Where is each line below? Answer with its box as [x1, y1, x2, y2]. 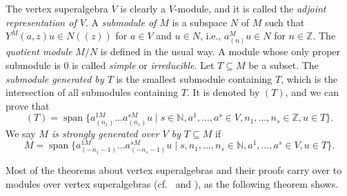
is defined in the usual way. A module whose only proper [100, 44, 341, 59]
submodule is [6, 57, 61, 72]
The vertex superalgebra [6, 1, 108, 15]
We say [6, 126, 36, 140]
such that [264, 14, 305, 29]
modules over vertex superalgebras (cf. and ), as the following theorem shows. [6, 176, 339, 190]
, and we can [285, 85, 339, 99]
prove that [6, 98, 50, 112]
